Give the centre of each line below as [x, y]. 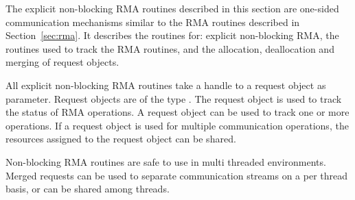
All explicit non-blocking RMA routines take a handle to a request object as [166, 85]
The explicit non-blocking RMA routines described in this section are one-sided [172, 8]
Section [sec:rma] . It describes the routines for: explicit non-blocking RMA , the [172, 35]
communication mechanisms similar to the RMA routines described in [153, 22]
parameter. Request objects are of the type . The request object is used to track [174, 98]
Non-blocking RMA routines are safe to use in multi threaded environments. [166, 161]
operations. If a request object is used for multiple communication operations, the [177, 125]
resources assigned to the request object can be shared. [121, 139]
